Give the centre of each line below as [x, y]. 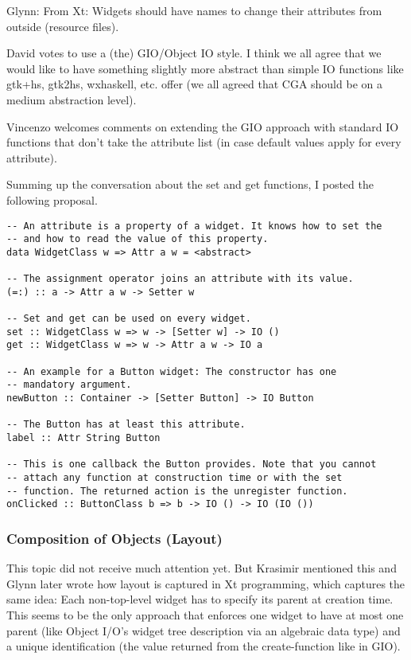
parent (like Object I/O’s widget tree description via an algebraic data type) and [204, 630]
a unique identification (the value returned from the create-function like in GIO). [204, 646]
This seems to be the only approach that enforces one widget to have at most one [205, 614]
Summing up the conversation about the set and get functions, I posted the [190, 184]
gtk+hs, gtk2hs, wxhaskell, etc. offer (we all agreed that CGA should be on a [194, 84]
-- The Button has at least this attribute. [126, 425]
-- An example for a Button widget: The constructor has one [172, 371]
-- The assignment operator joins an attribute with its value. [180, 279]
